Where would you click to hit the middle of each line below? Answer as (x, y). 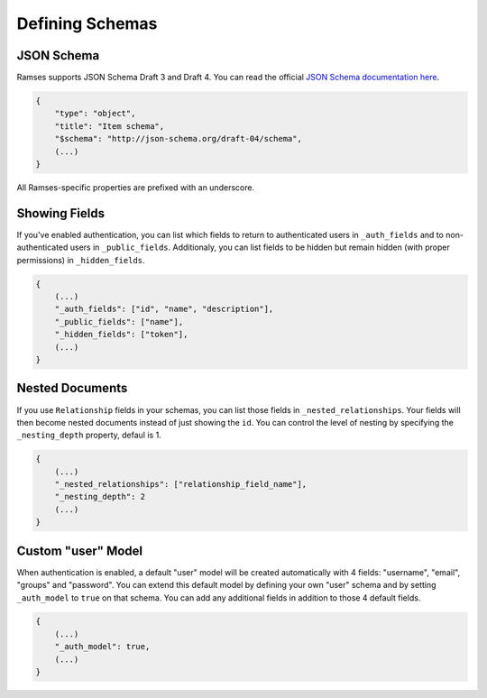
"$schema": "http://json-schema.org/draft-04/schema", (178, 139)
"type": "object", (95, 114)
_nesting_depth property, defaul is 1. (89, 435)
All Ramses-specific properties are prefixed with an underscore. (136, 187)
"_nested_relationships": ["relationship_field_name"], (181, 484)
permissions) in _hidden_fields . (81, 260)
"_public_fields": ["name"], (119, 321)
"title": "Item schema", (110, 126)
